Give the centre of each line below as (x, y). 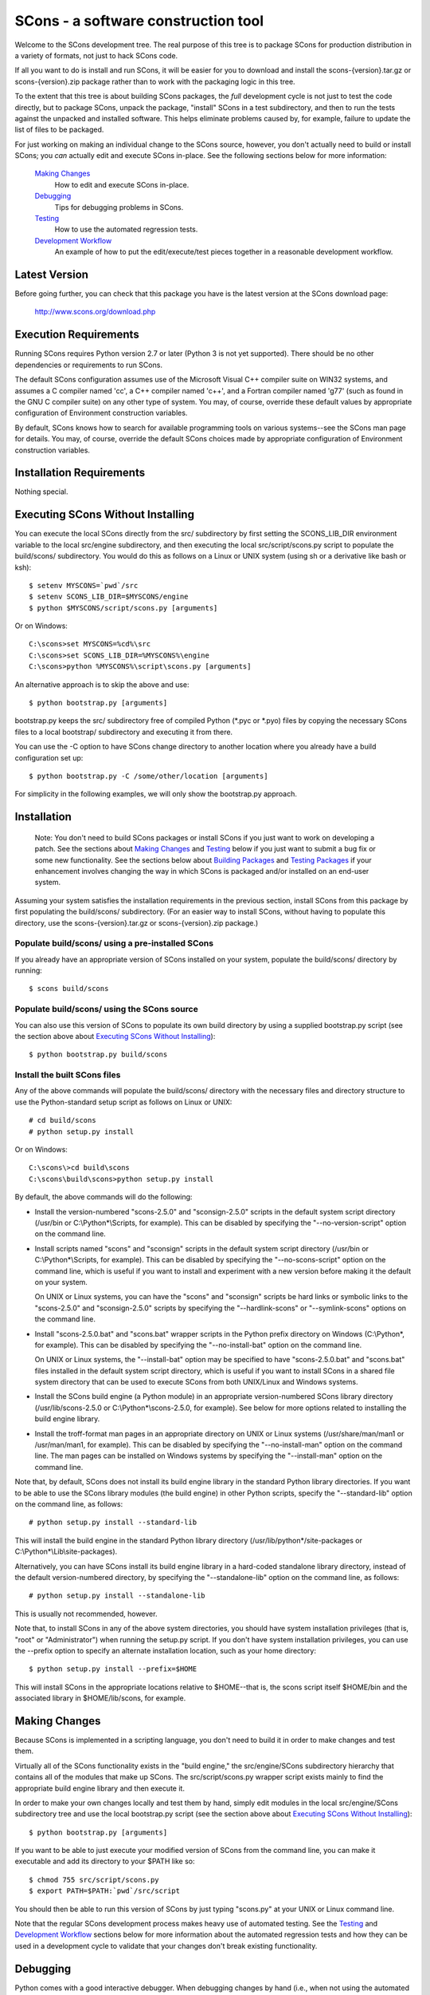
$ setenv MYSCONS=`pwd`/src (84, 585)
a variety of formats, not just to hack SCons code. (96, 55)
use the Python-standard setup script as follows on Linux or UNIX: (123, 1102)
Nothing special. (41, 492)
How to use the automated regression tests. (126, 229)
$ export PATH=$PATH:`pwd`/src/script (105, 1891)
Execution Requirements (77, 335)
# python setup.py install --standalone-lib (117, 1596)
